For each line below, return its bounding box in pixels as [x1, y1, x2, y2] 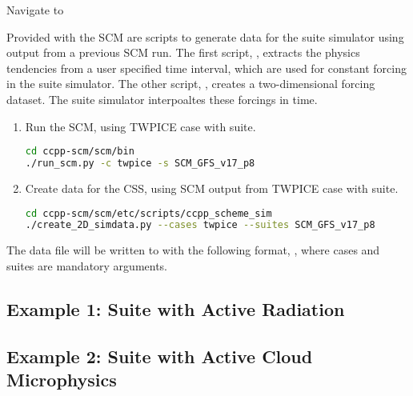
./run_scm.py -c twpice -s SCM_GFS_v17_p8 [25, 158, 255, 170]
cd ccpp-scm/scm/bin [25, 146, 134, 158]
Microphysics [6, 367, 117, 391]
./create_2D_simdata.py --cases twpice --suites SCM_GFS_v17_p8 [25, 219, 375, 231]
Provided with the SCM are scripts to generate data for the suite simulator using [6, 28, 404, 45]
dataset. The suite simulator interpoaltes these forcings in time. [6, 90, 318, 107]
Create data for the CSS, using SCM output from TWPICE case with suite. [25, 179, 399, 196]
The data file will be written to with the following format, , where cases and [6, 242, 380, 258]
